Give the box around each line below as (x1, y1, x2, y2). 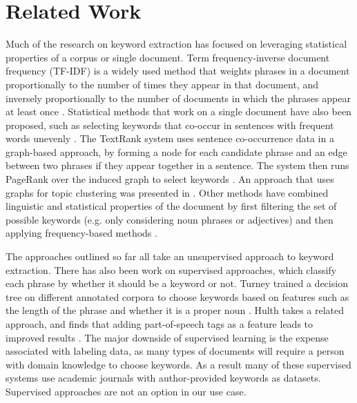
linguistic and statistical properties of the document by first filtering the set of (6, 199, 337, 213)
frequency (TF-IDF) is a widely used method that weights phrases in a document (6, 63, 350, 78)
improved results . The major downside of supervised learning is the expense (6, 330, 329, 344)
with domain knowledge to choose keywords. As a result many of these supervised (6, 357, 351, 371)
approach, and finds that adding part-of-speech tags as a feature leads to (6, 317, 313, 331)
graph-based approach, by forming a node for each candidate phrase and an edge (6, 144, 347, 159)
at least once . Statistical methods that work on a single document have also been (6, 104, 351, 119)
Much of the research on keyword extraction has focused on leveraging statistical (6, 37, 347, 51)
